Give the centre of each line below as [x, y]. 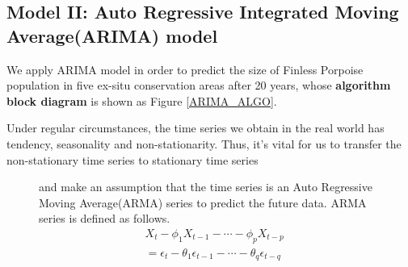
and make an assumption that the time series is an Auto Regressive [206, 187]
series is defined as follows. [105, 218]
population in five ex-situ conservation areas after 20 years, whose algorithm [199, 85]
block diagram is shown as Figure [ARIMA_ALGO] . [142, 100]
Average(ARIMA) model [112, 35]
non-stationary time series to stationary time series [132, 159]
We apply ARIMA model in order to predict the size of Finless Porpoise [185, 69]
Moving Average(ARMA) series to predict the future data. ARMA [203, 202]
